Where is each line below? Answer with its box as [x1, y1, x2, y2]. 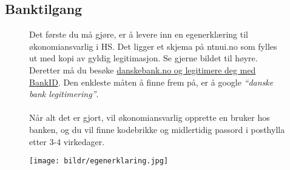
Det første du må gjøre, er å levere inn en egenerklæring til [29, 28, 248, 41]
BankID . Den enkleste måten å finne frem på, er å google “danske [29, 75, 274, 88]
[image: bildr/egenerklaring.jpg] [29, 157, 169, 166]
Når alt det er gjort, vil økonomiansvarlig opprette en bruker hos [29, 111, 270, 124]
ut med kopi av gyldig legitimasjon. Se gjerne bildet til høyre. [29, 52, 258, 64]
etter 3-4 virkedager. [29, 135, 105, 148]
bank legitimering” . [29, 87, 99, 100]
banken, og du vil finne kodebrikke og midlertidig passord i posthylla [29, 123, 285, 135]
